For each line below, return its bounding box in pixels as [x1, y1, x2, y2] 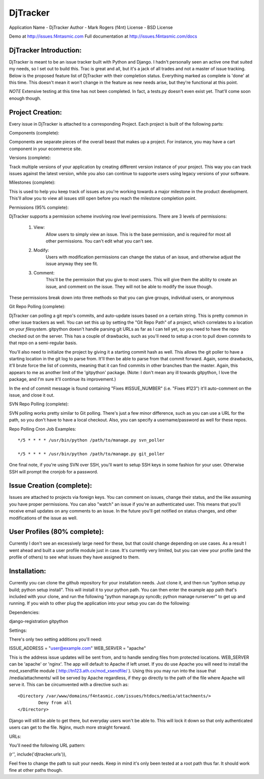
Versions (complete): [9, 155, 51, 161]
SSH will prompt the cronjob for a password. [9, 468, 98, 474]
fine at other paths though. [9, 767, 63, 773]
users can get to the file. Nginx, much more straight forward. [9, 724, 132, 731]
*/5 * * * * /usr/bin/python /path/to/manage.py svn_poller [18, 437, 165, 443]
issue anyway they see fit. [45, 261, 98, 267]
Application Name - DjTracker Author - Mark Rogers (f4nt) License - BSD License [9, 24, 173, 30]
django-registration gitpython [9, 619, 68, 624]
